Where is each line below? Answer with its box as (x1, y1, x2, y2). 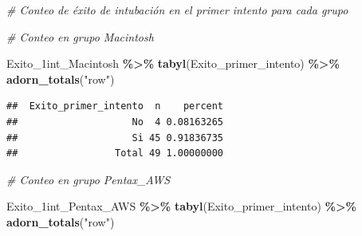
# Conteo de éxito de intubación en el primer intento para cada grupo (6, 2, 348, 18)
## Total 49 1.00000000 (6, 147, 224, 159)
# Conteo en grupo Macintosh (6, 28, 154, 45)
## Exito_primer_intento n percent (6, 100, 224, 112)
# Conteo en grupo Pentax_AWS (6, 171, 171, 187)
